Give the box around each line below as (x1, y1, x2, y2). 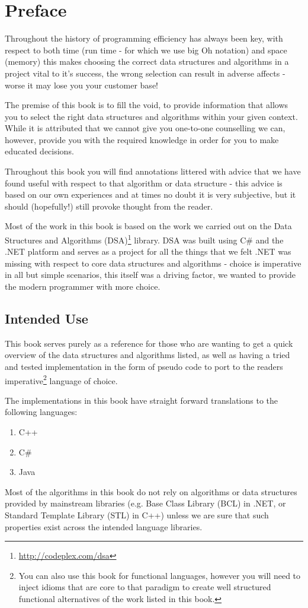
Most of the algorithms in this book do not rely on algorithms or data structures (5, 485, 297, 498)
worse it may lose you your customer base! (5, 78, 158, 91)
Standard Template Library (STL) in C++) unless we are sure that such (5, 509, 269, 521)
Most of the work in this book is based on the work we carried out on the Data (5, 220, 292, 232)
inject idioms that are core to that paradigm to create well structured (18, 581, 271, 593)
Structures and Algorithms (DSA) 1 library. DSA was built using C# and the (5, 232, 284, 246)
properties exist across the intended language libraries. (5, 520, 203, 533)
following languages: (5, 406, 78, 418)
